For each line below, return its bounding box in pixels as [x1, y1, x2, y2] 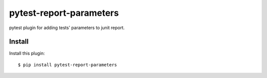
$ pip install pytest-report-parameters [18, 62, 117, 68]
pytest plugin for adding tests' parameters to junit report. [9, 25, 125, 31]
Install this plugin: [9, 50, 45, 56]
